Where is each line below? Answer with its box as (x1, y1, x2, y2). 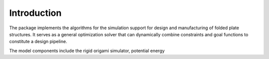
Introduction (9, 7, 62, 18)
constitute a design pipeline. (9, 39, 67, 45)
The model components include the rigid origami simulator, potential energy (9, 48, 165, 54)
